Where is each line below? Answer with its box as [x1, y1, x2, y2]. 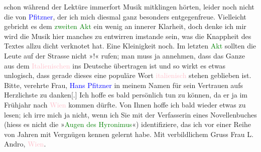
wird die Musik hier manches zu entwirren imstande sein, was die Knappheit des [4, 30, 251, 41]
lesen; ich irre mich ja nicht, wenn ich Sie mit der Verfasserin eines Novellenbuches [4, 109, 257, 119]
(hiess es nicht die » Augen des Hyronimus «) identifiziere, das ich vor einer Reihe [4, 119, 251, 129]
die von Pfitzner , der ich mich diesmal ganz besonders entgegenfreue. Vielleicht [4, 11, 246, 21]
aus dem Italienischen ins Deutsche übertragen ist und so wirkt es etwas [4, 60, 226, 70]
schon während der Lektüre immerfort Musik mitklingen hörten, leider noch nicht [4, 1, 254, 11]
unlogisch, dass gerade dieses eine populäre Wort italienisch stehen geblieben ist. [4, 70, 251, 80]
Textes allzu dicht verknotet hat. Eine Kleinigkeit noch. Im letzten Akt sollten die [4, 40, 256, 51]
